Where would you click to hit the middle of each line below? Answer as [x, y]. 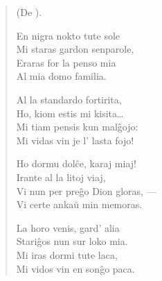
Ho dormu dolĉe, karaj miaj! [76, 163]
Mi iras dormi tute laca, [67, 254]
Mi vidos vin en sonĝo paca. [75, 268]
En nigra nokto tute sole [68, 35]
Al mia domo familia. [61, 76]
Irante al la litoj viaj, [61, 177]
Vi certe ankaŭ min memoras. [79, 204]
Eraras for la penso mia [66, 62]
